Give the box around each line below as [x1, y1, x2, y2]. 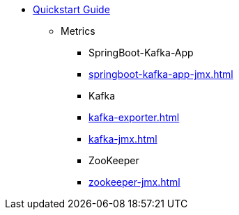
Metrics [61, 25, 95, 37]
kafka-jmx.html [88, 133, 157, 145]
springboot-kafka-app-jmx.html [88, 68, 233, 80]
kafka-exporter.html [88, 111, 180, 123]
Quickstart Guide [33, 3, 110, 15]
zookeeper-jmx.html [88, 176, 180, 188]
